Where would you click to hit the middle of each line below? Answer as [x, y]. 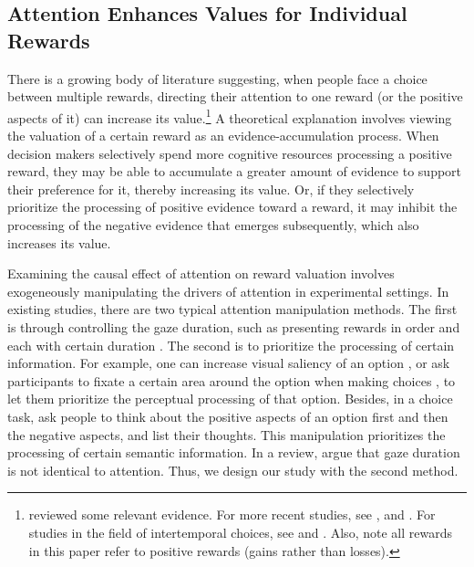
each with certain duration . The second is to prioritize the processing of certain [231, 345]
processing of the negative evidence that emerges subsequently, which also [213, 225]
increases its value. [59, 242]
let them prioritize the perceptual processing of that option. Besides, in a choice [230, 399]
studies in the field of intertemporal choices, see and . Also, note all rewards [240, 532]
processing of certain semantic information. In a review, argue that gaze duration [234, 452]
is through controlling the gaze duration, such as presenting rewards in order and [234, 326]
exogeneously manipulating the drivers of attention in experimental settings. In [228, 291]
